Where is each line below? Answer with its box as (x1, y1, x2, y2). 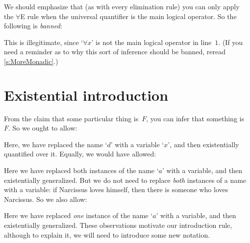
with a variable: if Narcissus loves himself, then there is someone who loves (4, 184, 228, 195)
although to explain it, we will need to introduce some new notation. (4, 229, 210, 240)
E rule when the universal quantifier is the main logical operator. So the (20, 11, 237, 21)
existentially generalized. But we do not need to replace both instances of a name (4, 175, 247, 185)
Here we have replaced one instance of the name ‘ (4, 210, 153, 221)
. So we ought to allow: (8, 123, 77, 133)
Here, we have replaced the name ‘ (4, 139, 107, 149)
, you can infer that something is (146, 113, 244, 123)
